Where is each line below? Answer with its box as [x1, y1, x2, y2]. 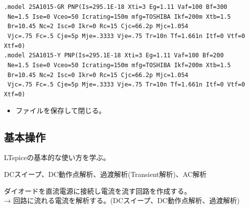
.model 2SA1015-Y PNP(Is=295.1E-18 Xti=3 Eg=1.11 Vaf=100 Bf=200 [4, 52, 224, 59]
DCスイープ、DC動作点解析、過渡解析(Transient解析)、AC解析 [4, 168, 207, 179]
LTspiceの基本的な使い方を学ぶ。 [4, 152, 110, 163]
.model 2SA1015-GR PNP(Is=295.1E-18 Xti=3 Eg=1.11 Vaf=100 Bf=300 [4, 3, 228, 10]
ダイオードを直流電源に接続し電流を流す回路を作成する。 [4, 185, 191, 196]
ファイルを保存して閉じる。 [15, 105, 106, 115]
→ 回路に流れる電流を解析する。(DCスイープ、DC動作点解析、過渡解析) [4, 195, 240, 206]
